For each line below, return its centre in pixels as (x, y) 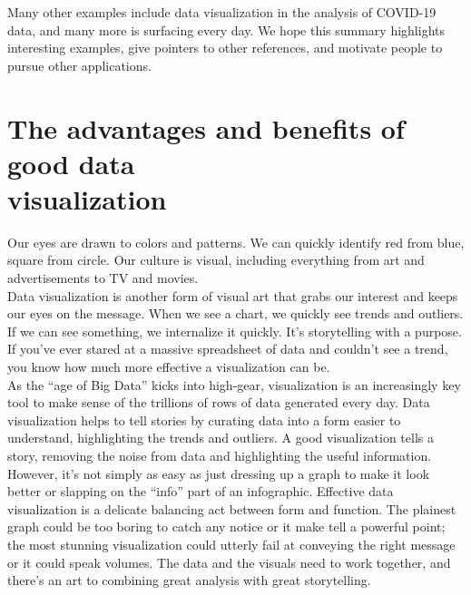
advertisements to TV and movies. (103, 278)
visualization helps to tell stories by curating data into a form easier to (204, 419)
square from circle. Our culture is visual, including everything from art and (216, 260)
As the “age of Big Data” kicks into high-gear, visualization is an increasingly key (234, 384)
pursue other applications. (79, 65)
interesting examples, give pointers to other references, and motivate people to (225, 48)
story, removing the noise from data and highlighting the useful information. (220, 455)
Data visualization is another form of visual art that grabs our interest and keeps (233, 295)
